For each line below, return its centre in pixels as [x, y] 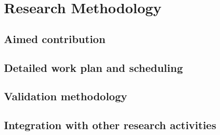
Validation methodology [66, 96]
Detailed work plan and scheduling [93, 67]
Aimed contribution [55, 38]
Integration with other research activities [110, 125]
